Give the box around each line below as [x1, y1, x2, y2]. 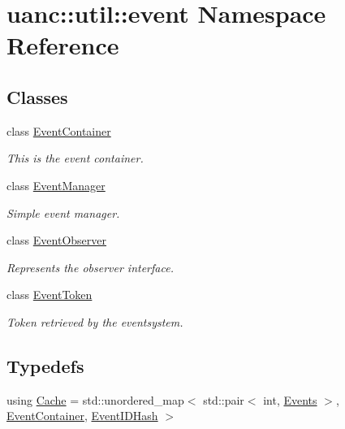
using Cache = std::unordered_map [6, 391, 184, 408]
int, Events [263, 391, 317, 408]
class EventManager [6, 176, 106, 193]
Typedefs [6, 353, 84, 378]
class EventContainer [6, 122, 111, 139]
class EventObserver [6, 232, 107, 249]
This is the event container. [6, 149, 144, 167]
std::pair [203, 391, 244, 408]
